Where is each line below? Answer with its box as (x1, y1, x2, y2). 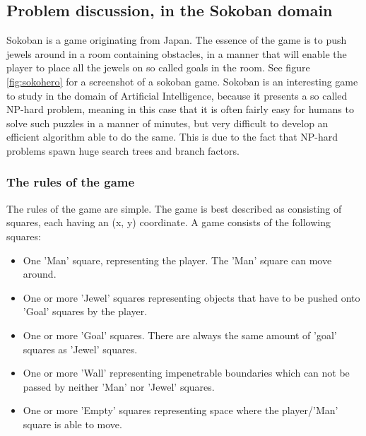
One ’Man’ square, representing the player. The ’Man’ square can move (23, 252, 332, 267)
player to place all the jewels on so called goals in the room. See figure (6, 60, 310, 75)
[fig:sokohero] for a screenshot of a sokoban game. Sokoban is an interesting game (6, 73, 358, 88)
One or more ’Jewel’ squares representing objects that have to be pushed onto (23, 290, 360, 305)
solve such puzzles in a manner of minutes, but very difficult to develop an (6, 115, 329, 130)
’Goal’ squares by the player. (23, 304, 148, 319)
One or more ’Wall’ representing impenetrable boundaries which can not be (23, 365, 350, 380)
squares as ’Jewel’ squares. (23, 341, 138, 356)
